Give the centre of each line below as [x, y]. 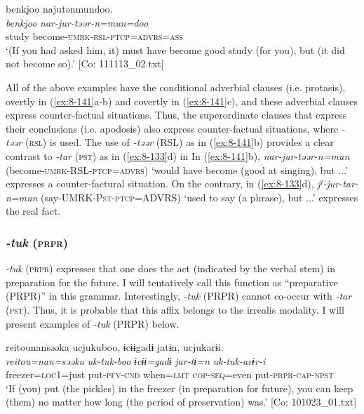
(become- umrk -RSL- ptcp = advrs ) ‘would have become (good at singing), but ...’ [177, 169]
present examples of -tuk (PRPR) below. [93, 323]
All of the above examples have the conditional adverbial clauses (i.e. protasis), [176, 87]
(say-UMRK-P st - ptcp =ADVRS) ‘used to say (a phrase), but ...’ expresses [200, 197]
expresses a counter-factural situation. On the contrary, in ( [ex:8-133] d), [160, 183]
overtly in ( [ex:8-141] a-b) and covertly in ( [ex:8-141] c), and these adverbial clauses [182, 101]
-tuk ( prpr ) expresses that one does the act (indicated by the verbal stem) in [171, 268]
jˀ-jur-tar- [338, 183]
